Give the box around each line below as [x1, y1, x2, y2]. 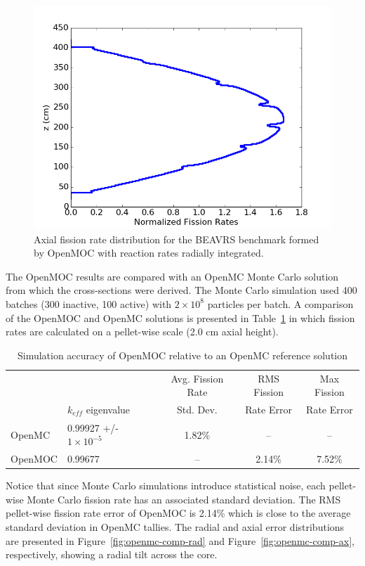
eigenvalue [86, 402, 131, 417]
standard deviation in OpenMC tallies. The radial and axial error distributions [6, 520, 345, 534]
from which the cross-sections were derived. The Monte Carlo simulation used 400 [6, 283, 357, 297]
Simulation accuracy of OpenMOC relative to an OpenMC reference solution [17, 347, 348, 362]
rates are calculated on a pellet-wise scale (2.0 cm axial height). [6, 324, 279, 339]
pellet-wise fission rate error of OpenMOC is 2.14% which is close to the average [6, 506, 351, 520]
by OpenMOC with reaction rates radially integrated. [34, 245, 264, 260]
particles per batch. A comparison [207, 296, 354, 311]
